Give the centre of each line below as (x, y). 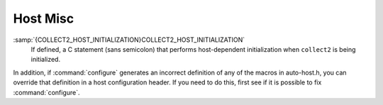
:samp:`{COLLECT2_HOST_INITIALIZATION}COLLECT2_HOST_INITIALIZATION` (129, 40)
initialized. (45, 60)
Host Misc (44, 18)
